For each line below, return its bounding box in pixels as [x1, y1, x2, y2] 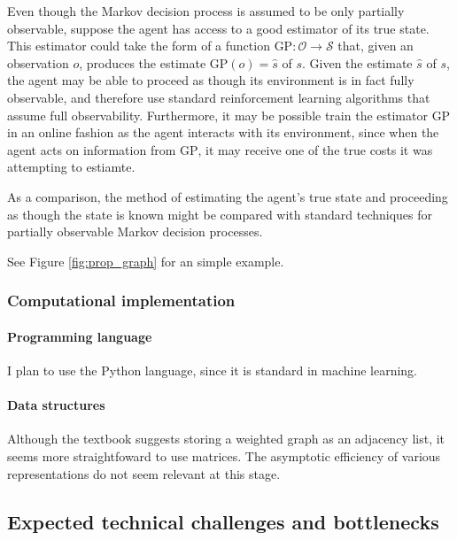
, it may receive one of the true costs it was [198, 140, 433, 158]
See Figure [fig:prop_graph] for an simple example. [7, 251, 284, 270]
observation [7, 53, 69, 72]
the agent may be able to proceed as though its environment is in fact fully [7, 71, 414, 89]
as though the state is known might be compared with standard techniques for [7, 204, 433, 223]
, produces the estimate [79, 53, 206, 72]
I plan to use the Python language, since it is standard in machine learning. [7, 360, 417, 379]
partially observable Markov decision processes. [7, 222, 263, 241]
